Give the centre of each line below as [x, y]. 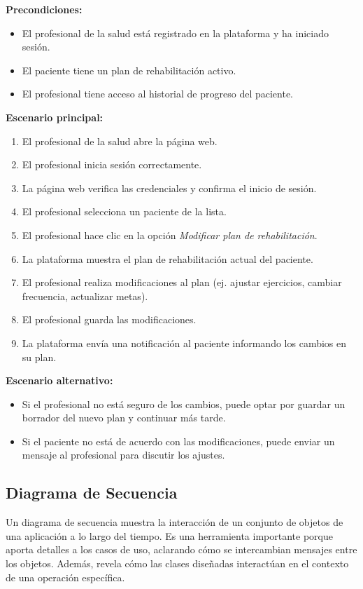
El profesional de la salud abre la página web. [120, 141]
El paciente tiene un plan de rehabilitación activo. [129, 70]
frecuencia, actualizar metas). [85, 296]
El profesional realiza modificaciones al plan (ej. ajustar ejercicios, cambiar [182, 282]
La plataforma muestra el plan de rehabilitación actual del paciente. [168, 258]
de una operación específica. [65, 577]
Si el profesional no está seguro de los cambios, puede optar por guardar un [184, 404]
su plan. [39, 357]
